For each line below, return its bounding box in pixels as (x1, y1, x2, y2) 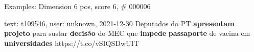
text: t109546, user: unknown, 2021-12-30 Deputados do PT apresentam (4, 18, 235, 28)
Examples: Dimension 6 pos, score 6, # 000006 (4, 1, 151, 11)
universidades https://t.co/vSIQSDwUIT (4, 37, 139, 48)
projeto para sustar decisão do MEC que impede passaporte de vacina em (4, 28, 250, 38)
